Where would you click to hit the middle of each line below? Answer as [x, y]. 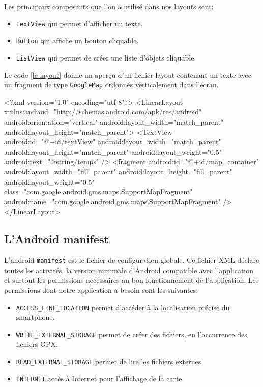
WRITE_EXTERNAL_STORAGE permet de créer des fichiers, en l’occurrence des [131, 334]
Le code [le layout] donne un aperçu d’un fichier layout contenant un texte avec [128, 75]
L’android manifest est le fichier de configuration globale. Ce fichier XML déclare [132, 260]
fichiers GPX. [37, 344]
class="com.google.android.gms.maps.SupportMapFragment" [98, 191]
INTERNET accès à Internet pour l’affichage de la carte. [100, 378]
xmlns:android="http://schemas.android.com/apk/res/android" [103, 112]
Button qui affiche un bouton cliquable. [77, 40]
